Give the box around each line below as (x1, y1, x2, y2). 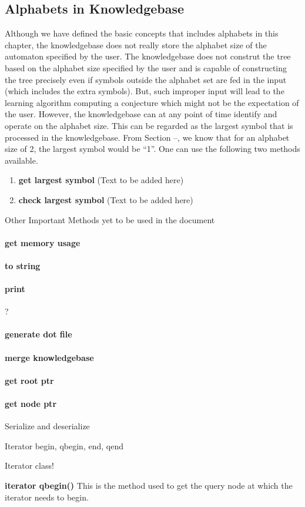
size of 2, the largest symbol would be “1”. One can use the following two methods (5, 143, 300, 155)
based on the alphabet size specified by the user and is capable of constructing (5, 61, 287, 74)
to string (5, 259, 41, 271)
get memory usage (5, 236, 81, 248)
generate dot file (5, 328, 72, 340)
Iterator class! (5, 459, 54, 472)
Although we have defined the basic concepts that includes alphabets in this (5, 27, 279, 39)
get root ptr (5, 374, 54, 386)
